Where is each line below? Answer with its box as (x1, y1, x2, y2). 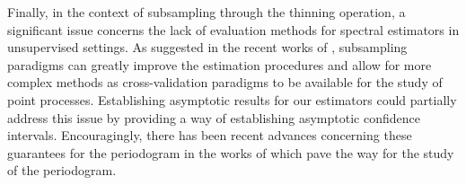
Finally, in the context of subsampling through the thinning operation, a (7, 3, 406, 21)
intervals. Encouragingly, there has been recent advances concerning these (7, 126, 412, 145)
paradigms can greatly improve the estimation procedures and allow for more (7, 55, 432, 74)
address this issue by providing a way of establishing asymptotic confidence (7, 108, 420, 127)
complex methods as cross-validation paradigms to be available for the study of (7, 73, 443, 92)
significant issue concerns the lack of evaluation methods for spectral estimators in (7, 20, 460, 39)
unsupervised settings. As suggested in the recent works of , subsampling (7, 38, 408, 57)
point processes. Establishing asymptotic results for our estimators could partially (7, 90, 457, 109)
